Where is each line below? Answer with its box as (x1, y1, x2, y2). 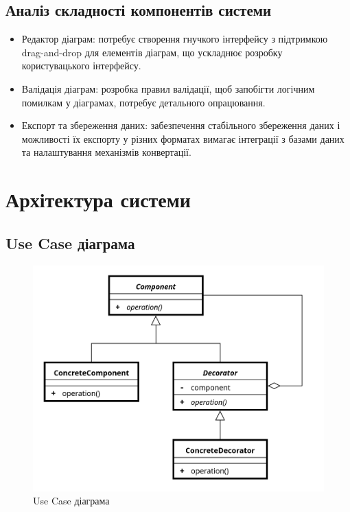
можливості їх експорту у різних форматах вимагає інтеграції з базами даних (21, 131, 345, 146)
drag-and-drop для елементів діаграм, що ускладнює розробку (21, 45, 283, 59)
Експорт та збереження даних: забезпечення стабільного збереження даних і (21, 118, 340, 132)
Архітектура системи (5, 185, 191, 213)
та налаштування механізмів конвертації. (21, 145, 191, 159)
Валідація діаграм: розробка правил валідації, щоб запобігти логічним (21, 81, 315, 95)
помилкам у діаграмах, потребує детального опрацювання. (21, 95, 266, 109)
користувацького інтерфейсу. (21, 58, 141, 73)
